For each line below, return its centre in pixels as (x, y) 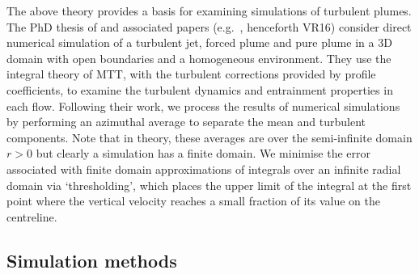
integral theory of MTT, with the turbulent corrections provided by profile (191, 74)
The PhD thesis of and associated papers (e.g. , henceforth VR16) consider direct (209, 26)
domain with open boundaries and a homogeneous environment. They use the (199, 58)
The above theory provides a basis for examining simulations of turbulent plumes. (209, 11)
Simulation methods (92, 260)
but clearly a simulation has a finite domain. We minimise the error (203, 153)
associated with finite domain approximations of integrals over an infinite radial (204, 169)
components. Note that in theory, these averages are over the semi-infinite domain (209, 137)
